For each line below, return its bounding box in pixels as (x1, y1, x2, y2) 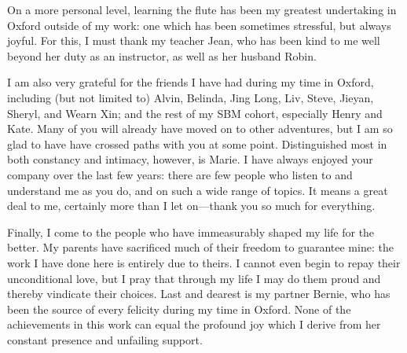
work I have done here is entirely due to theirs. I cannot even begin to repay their (7, 254, 401, 270)
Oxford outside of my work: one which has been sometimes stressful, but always (7, 17, 391, 33)
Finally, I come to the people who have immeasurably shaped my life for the (7, 223, 375, 240)
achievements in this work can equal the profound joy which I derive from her (7, 316, 381, 333)
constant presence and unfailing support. (7, 331, 203, 347)
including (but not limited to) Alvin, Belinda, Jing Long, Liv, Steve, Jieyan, (7, 89, 374, 105)
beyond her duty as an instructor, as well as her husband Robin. (7, 47, 317, 64)
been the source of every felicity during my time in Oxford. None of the (7, 300, 351, 317)
